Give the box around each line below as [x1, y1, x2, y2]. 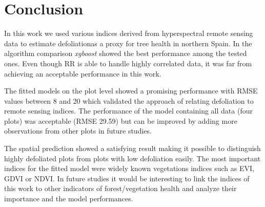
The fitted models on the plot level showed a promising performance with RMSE [4, 85, 258, 96]
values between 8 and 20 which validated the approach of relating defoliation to [4, 95, 254, 106]
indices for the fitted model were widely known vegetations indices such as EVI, [4, 163, 254, 174]
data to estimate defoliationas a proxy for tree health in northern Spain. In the [4, 37, 252, 48]
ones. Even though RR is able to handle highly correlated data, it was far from [4, 58, 252, 68]
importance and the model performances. [4, 193, 133, 204]
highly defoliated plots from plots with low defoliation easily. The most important [4, 153, 261, 163]
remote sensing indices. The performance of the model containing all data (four [4, 105, 253, 116]
